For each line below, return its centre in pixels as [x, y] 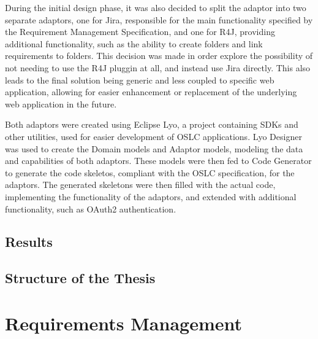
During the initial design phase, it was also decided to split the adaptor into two [156, 7]
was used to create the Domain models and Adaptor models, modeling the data [154, 148]
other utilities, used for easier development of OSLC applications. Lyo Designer [153, 136]
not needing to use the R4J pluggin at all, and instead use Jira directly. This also [158, 67]
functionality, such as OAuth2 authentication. [91, 208]
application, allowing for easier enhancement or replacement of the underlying [151, 92]
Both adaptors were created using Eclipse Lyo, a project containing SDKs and [152, 124]
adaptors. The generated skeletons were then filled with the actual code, [140, 185]
